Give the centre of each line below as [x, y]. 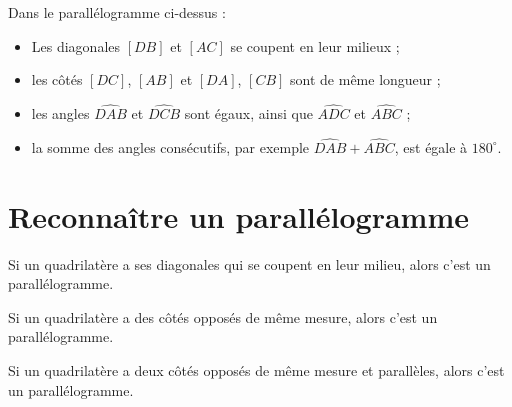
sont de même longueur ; [365, 79]
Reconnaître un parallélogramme [239, 215]
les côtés [57, 79]
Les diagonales [76, 45]
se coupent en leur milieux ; [315, 45]
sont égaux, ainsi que [248, 113]
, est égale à [431, 146]
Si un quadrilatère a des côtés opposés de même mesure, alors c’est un [223, 316]
